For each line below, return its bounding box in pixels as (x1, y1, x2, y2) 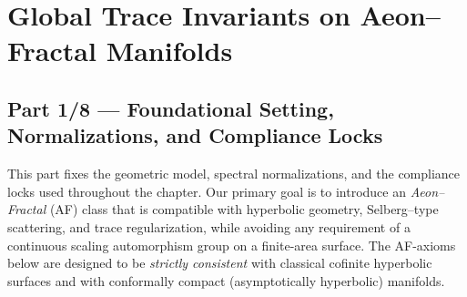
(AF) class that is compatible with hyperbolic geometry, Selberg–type (49, 200, 439, 219)
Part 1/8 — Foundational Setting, (7, 94, 334, 122)
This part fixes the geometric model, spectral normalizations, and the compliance (7, 164, 461, 183)
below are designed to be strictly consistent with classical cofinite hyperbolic (7, 253, 432, 272)
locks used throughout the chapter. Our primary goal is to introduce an (7, 181, 407, 200)
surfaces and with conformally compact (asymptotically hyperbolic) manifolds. (7, 271, 445, 290)
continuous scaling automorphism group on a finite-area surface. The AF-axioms (7, 235, 456, 254)
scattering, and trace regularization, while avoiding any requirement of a (7, 217, 411, 236)
